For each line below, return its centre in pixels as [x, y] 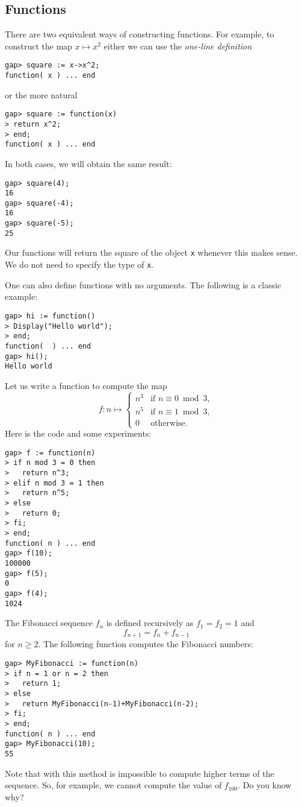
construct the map [39, 46]
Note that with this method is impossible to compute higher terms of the [140, 773]
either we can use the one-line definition [178, 46]
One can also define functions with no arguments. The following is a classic [143, 284]
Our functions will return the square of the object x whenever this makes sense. [151, 252]
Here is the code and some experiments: [78, 433]
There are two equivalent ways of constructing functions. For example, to [140, 34]
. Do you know [265, 785]
